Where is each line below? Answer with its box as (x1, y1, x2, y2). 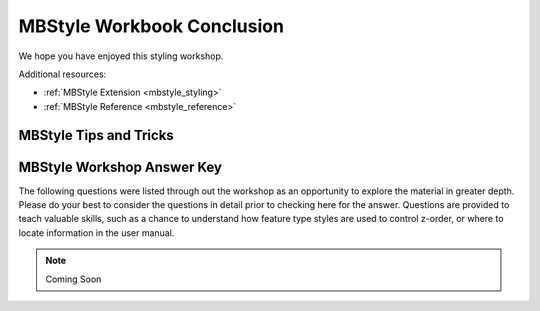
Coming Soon (45, 273, 102, 285)
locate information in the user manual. (18, 226, 175, 239)
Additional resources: (18, 68, 107, 80)
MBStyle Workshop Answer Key (18, 158, 222, 175)
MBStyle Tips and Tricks (18, 126, 174, 144)
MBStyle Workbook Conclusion (18, 15, 285, 37)
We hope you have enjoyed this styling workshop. (18, 50, 224, 62)
